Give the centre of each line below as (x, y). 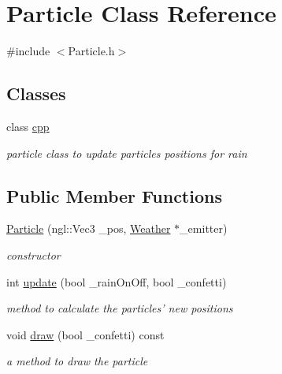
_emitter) (204, 228)
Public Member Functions (114, 195)
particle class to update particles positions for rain (127, 153)
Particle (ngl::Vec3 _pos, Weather (89, 228)
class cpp (28, 126)
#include (28, 51)
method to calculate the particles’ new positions (120, 308)
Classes (36, 93)
